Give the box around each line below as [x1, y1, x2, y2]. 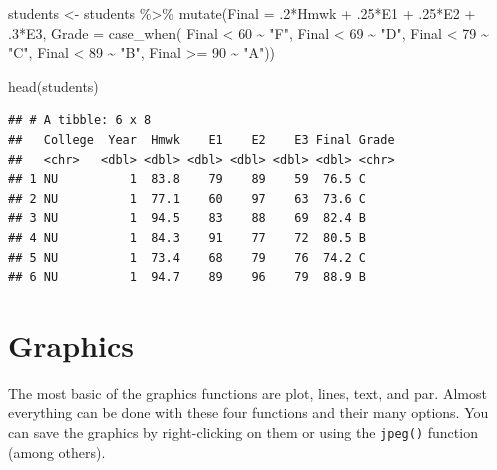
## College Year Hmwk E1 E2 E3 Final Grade [8, 132, 395, 147]
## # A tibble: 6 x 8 [8, 113, 152, 128]
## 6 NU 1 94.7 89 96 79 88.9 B [8, 270, 366, 285]
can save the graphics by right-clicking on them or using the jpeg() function [8, 422, 478, 443]
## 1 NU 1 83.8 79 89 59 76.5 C [8, 172, 366, 187]
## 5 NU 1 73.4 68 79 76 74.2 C [8, 250, 366, 265]
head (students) [8, 75, 99, 96]
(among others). [8, 441, 106, 462]
